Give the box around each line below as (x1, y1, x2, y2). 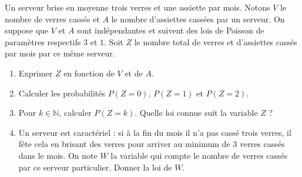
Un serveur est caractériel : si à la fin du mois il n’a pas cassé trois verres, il (18, 126, 291, 138)
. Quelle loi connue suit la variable (135, 106, 258, 119)
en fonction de (63, 66, 115, 79)
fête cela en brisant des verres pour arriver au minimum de (18, 138, 230, 150)
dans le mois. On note (18, 149, 98, 161)
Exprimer (18, 66, 53, 79)
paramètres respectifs (5, 35, 81, 48)
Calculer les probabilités (18, 86, 106, 99)
